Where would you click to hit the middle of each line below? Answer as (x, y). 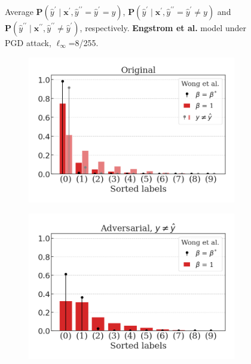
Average (19, 11)
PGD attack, (28, 43)
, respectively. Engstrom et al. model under (163, 28)
